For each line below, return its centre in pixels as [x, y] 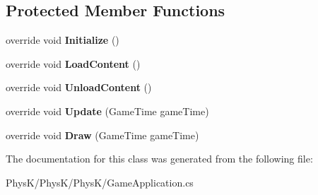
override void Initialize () [63, 40]
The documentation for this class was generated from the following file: [159, 159]
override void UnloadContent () [79, 87]
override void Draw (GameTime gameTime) [102, 135]
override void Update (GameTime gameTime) [107, 111]
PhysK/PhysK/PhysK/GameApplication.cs [100, 182]
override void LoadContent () [73, 63]
